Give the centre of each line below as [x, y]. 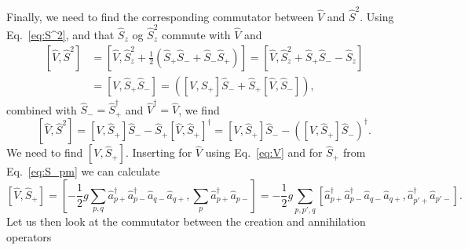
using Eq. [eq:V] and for [264, 152]
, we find [199, 109]
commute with [196, 35]
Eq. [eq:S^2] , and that [60, 35]
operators [29, 236]
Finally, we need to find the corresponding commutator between [160, 16]
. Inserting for [159, 152]
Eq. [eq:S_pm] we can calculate [83, 171]
